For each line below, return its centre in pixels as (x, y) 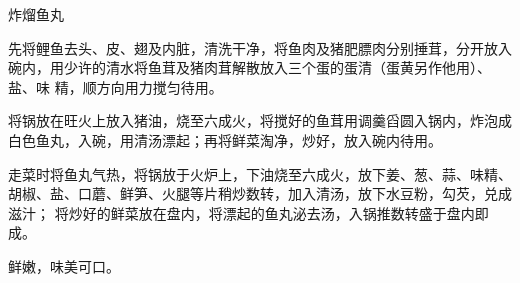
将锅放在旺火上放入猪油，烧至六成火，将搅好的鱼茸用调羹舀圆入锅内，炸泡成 (260, 120)
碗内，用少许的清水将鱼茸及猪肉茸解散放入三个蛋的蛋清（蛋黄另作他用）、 (249, 67)
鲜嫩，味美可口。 (64, 265)
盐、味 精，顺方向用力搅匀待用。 (115, 86)
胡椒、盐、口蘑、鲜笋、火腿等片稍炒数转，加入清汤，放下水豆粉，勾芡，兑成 (260, 193)
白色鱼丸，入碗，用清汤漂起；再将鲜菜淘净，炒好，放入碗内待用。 (225, 139)
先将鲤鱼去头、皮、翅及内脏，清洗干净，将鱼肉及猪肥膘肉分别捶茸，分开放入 (260, 47)
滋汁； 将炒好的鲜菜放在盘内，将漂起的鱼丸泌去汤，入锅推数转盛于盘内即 (248, 212)
